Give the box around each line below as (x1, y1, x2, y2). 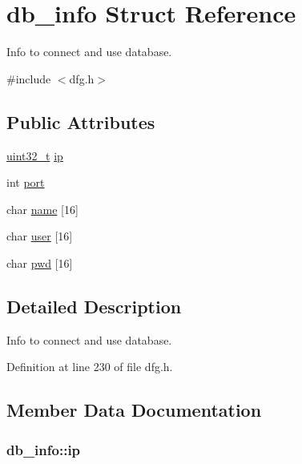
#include (6, 70, 51, 87)
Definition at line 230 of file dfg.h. (6, 358, 173, 375)
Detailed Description (6, 293, 182, 318)
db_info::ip (6, 439, 81, 459)
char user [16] (6, 228, 73, 244)
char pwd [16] (6, 254, 73, 271)
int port (6, 174, 45, 191)
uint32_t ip (6, 147, 63, 163)
